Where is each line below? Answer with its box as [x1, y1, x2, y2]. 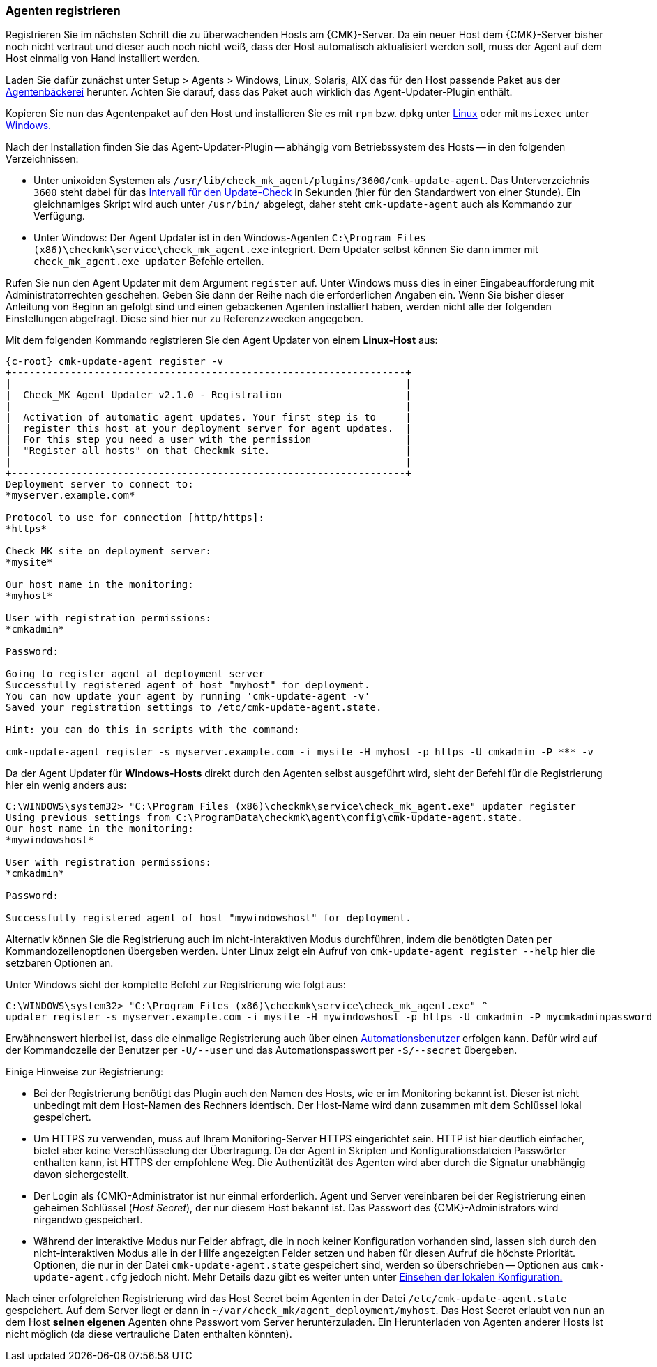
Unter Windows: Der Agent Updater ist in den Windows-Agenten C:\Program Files [33, 232, 426, 244]
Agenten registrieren [6, 3, 121, 17]
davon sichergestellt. [33, 1168, 130, 1181]
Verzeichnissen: [6, 153, 79, 165]
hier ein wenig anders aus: [6, 779, 127, 792]
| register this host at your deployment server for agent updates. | [6, 423, 411, 435]
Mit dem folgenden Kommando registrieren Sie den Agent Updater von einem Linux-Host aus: [6, 334, 438, 347]
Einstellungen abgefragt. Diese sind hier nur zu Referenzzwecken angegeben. [6, 312, 364, 325]
